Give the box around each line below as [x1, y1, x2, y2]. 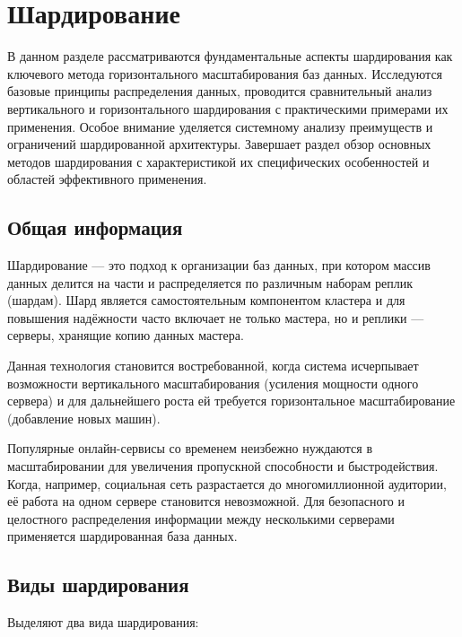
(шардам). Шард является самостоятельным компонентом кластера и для [7, 291, 405, 310]
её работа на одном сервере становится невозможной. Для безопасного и [7, 492, 405, 510]
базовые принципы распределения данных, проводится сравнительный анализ [7, 82, 432, 100]
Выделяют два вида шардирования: [7, 613, 199, 632]
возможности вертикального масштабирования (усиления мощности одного [7, 373, 419, 392]
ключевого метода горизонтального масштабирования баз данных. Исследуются [7, 64, 443, 83]
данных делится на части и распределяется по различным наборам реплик [7, 273, 413, 292]
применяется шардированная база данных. [7, 527, 238, 545]
